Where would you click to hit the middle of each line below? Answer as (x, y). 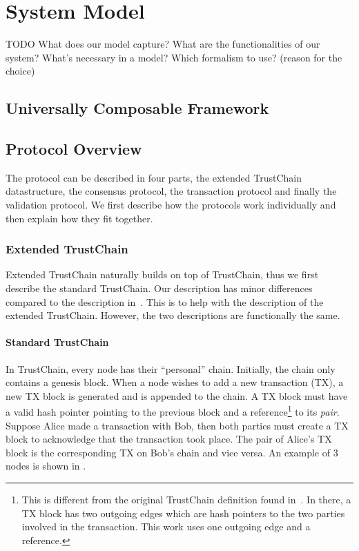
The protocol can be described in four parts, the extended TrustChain (154, 177)
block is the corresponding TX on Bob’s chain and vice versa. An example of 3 (172, 452)
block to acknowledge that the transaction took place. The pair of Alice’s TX (169, 439)
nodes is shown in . (46, 466)
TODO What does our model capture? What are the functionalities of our (163, 44)
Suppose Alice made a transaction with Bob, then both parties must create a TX (177, 425)
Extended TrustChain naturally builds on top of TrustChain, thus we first (162, 274)
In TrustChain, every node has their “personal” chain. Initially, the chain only (171, 368)
